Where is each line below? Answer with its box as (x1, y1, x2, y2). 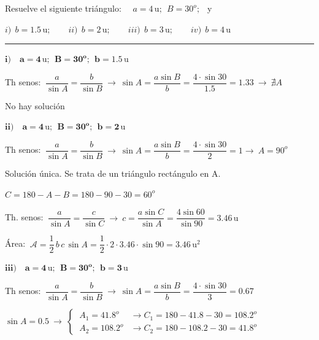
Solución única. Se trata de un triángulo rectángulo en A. (5, 167, 221, 180)
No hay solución (5, 99, 65, 112)
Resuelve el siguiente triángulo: (5, 2, 121, 14)
